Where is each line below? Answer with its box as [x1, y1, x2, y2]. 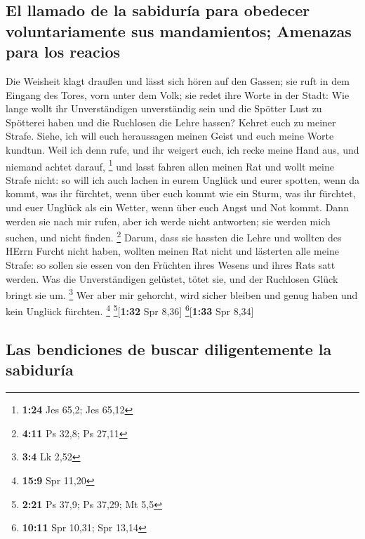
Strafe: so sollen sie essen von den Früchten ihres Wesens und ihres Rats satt [6, 258, 336, 272]
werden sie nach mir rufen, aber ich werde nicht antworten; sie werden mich [6, 213, 331, 228]
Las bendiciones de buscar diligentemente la [6, 338, 332, 360]
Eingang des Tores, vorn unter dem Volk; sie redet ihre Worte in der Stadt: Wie [6, 87, 350, 102]
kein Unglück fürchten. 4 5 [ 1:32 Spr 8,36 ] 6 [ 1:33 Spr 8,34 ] [6, 302, 254, 319]
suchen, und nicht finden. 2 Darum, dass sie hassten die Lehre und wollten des [6, 228, 342, 244]
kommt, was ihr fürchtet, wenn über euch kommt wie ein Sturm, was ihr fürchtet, [6, 186, 356, 201]
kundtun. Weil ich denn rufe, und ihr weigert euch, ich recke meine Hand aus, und [6, 142, 359, 157]
